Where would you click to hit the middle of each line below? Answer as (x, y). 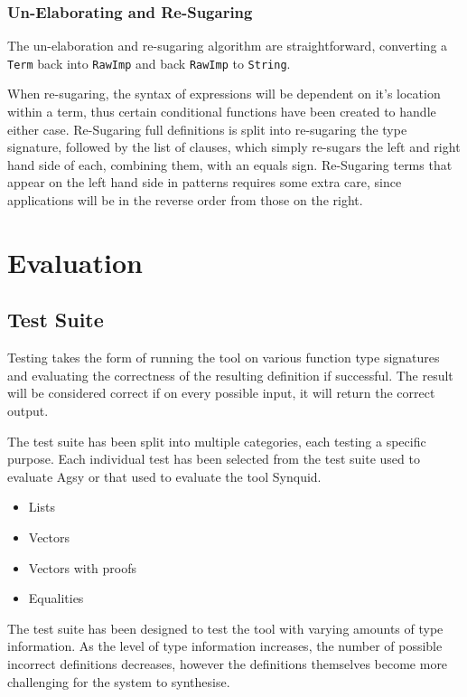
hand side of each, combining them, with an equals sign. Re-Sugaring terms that (230, 164)
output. (28, 410)
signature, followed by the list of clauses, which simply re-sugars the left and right (234, 147)
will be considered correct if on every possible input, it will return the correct (221, 393)
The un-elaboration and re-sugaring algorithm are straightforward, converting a (228, 46)
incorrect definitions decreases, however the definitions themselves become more (228, 663)
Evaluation (75, 262)
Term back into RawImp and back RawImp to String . (149, 63)
